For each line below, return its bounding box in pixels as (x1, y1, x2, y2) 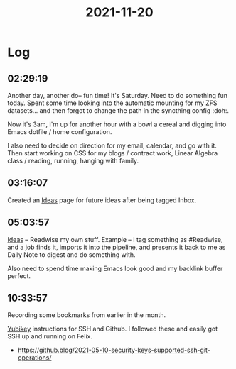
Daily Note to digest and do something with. (7, 250, 136, 259)
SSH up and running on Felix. (7, 332, 92, 341)
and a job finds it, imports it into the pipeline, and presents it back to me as (7, 243, 226, 251)
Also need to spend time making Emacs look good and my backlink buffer (7, 264, 223, 272)
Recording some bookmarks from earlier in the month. (7, 311, 166, 319)
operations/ (17, 353, 52, 362)
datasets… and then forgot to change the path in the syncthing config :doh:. (7, 106, 230, 114)
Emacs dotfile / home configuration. (7, 128, 112, 136)
